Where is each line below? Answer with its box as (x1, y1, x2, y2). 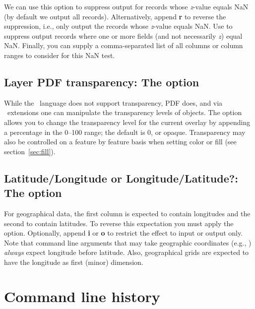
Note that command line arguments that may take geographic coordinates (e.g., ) (4, 237, 252, 247)
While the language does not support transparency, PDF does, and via (4, 97, 223, 108)
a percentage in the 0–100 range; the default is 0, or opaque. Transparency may (4, 126, 246, 137)
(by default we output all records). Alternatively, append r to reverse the (4, 11, 226, 21)
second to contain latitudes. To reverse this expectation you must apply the (4, 218, 234, 228)
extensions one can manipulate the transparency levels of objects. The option (7, 107, 242, 118)
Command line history (4, 286, 160, 306)
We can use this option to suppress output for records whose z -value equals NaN (4, 1, 249, 11)
